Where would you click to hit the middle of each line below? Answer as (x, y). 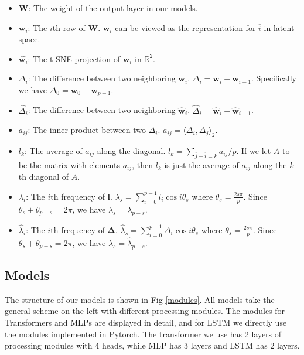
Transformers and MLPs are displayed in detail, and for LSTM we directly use (146, 322)
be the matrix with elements (69, 164)
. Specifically (274, 78)
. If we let (254, 151)
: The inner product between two (87, 130)
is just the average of (201, 164)
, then (143, 164)
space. (29, 39)
